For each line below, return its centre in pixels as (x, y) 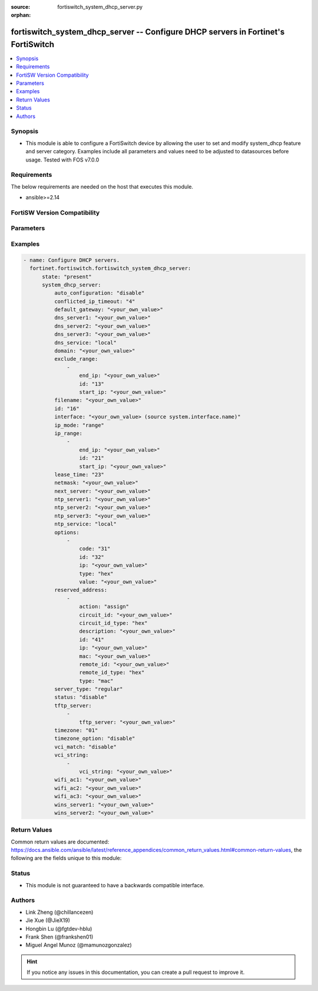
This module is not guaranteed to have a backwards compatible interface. (115, 885)
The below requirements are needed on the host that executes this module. (102, 186)
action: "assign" (104, 607)
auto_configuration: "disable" (99, 293)
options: (67, 532)
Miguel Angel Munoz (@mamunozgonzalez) (79, 945)
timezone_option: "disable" (95, 739)
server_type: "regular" (88, 689)
